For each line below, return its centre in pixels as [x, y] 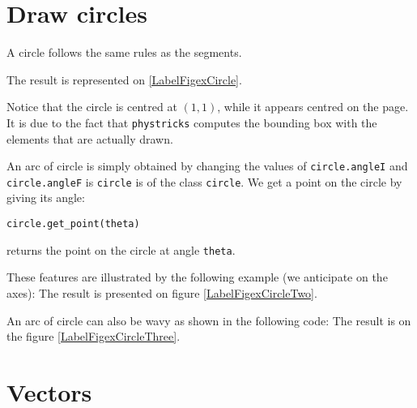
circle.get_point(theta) [73, 224]
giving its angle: [46, 198]
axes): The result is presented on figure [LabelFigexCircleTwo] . [162, 292]
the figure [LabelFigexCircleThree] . [94, 336]
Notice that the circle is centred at [92, 107]
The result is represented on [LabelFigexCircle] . [124, 79]
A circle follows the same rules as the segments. [124, 52]
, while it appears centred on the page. [313, 107]
